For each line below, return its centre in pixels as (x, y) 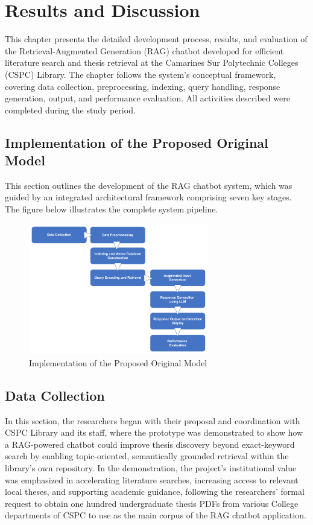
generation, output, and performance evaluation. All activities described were (147, 98)
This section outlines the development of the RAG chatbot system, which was (149, 185)
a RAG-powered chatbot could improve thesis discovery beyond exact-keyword (150, 444)
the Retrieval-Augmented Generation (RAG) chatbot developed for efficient (144, 50)
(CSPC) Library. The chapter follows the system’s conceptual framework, (141, 74)
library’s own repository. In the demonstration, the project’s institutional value (151, 467)
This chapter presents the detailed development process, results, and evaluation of (156, 39)
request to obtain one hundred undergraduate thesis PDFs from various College (152, 503)
